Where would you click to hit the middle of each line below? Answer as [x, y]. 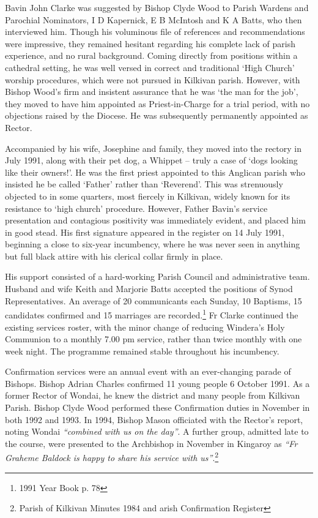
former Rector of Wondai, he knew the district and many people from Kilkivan [153, 395]
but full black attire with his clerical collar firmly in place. [114, 256]
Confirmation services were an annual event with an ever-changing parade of [148, 371]
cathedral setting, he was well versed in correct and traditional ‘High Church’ [150, 67]
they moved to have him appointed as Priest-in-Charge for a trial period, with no [157, 103]
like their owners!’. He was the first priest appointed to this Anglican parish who [155, 172]
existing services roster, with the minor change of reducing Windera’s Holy [145, 327]
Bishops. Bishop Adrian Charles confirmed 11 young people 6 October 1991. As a [157, 383]
